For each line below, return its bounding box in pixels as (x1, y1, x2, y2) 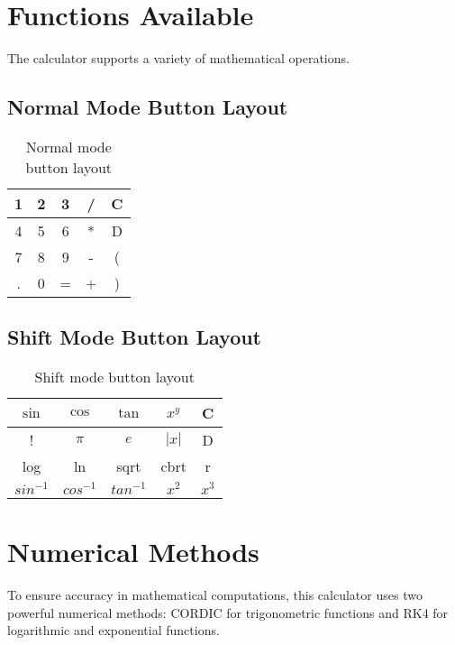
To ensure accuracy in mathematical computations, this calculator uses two (7, 585, 423, 604)
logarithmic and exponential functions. (7, 621, 220, 640)
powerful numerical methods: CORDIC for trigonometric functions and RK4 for (7, 603, 449, 622)
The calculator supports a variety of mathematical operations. (7, 49, 350, 68)
